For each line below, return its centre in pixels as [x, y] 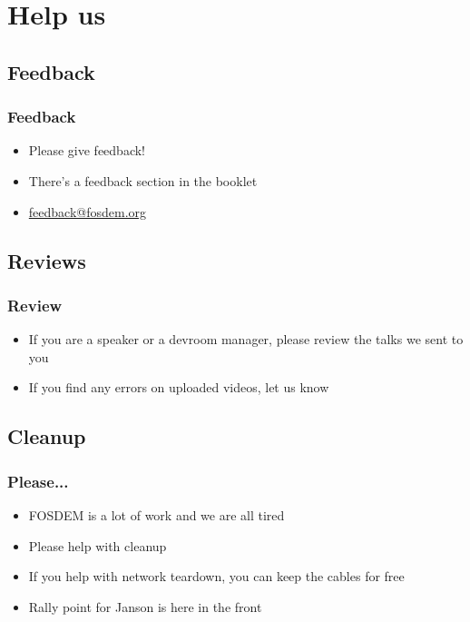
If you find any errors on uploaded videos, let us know [179, 387]
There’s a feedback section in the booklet [143, 180]
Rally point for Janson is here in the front [145, 606]
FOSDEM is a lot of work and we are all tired [157, 514]
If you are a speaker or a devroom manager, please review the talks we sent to [246, 339]
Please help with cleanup [98, 545]
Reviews [47, 260]
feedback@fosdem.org [88, 211]
